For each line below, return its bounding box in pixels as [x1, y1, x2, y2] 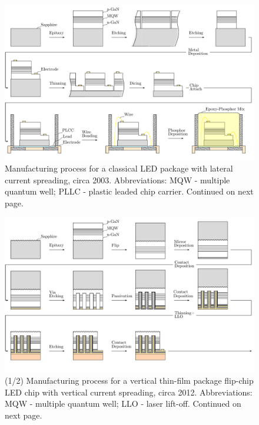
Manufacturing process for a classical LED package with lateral [5, 162, 233, 174]
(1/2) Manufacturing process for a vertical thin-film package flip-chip [5, 374, 254, 387]
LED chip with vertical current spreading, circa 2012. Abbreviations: [5, 386, 253, 398]
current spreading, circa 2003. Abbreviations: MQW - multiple [5, 173, 230, 186]
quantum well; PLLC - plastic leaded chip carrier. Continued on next [5, 185, 254, 197]
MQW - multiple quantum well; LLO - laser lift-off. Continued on [5, 397, 241, 410]
